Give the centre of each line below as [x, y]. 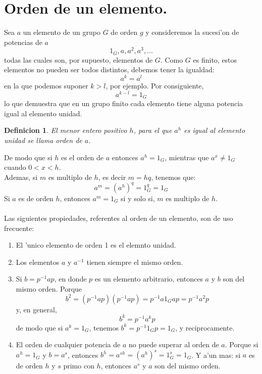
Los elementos [38, 262]
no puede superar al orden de [174, 344]
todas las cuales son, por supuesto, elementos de [78, 59]
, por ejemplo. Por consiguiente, [155, 86]
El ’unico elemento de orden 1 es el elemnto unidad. [96, 245]
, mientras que [187, 157]
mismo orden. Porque [49, 289]
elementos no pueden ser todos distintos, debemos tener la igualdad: [109, 69]
